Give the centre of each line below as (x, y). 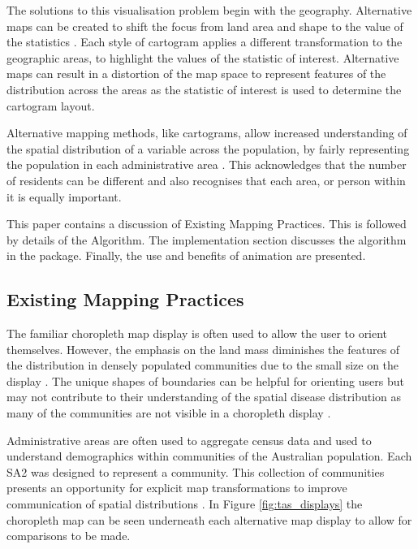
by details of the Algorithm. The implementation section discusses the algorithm (207, 239)
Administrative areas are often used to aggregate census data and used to (189, 440)
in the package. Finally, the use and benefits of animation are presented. (186, 255)
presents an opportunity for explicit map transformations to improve (177, 488)
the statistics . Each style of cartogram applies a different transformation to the (205, 42)
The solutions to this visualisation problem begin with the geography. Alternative (209, 10)
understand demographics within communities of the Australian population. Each (209, 456)
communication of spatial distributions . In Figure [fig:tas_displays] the (185, 504)
